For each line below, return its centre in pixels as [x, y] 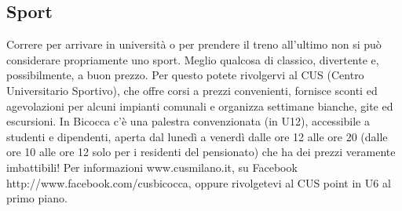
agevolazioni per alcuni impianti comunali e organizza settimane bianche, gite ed [200, 105]
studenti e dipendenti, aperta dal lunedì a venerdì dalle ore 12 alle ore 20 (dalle [197, 136]
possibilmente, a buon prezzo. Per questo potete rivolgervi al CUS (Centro [185, 75]
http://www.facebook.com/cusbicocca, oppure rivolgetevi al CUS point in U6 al [199, 182]
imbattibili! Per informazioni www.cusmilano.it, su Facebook [152, 167]
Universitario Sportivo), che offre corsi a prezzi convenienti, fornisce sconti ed [192, 90]
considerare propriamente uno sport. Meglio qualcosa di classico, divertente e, [193, 59]
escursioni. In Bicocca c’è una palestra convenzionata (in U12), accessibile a [188, 121]
